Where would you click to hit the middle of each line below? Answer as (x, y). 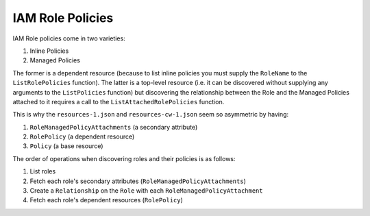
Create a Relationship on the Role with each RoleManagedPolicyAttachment (146, 191)
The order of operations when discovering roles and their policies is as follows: (124, 158)
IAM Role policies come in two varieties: (69, 38)
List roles (43, 171)
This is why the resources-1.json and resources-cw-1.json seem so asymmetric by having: (151, 115)
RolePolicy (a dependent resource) (82, 136)
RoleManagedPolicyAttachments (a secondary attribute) (114, 127)
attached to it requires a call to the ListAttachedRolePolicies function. (119, 101)
